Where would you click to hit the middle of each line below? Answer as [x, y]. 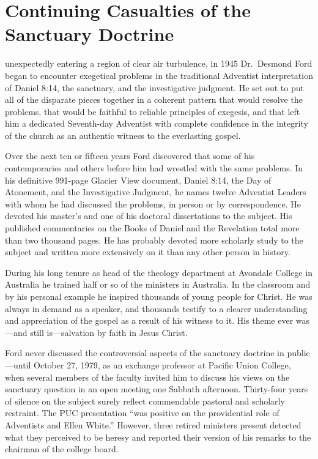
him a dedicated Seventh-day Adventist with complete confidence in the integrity [157, 123]
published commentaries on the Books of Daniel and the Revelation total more [152, 228]
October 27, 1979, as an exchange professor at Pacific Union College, [162, 364]
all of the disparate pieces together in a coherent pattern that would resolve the [154, 99]
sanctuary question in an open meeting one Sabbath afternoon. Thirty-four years [157, 389]
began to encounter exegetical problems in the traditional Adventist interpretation [159, 75]
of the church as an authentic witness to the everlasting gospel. [123, 135]
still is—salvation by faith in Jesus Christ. [109, 332]
